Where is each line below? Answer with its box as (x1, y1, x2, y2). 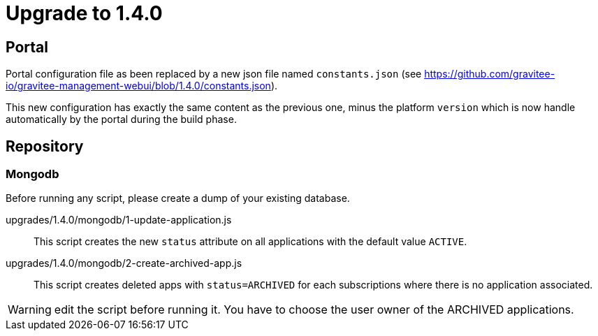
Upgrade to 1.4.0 (6, 1, 163, 25)
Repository (6, 137, 84, 155)
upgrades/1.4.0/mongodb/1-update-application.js (6, 214, 232, 226)
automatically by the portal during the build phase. (6, 113, 237, 126)
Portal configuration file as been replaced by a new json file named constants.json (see (6, 68, 422, 80)
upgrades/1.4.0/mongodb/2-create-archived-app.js (6, 257, 242, 270)
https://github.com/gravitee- (424, 68, 555, 80)
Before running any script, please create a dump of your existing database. (6, 192, 350, 205)
